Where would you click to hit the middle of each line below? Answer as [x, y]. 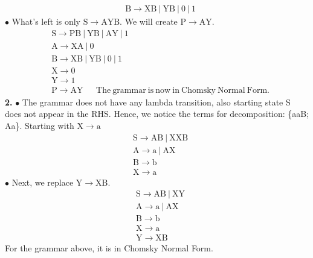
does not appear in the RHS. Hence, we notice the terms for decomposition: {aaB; [157, 114]
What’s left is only [46, 21]
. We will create [149, 21]
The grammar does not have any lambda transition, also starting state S [156, 102]
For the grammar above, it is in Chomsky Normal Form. [109, 248]
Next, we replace [43, 182]
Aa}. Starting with [40, 125]
